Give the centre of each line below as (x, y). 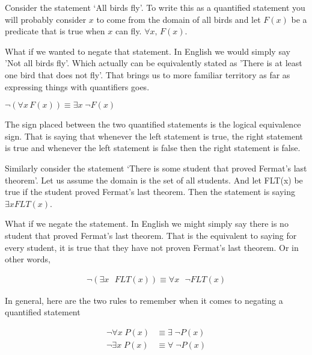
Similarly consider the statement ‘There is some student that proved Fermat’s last (156, 168)
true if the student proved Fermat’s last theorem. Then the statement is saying (150, 192)
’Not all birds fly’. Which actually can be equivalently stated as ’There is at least (154, 63)
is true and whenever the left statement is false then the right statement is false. (153, 148)
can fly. (128, 31)
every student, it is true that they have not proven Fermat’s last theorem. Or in (152, 247)
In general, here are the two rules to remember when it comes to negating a (144, 300)
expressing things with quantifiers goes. (77, 86)
